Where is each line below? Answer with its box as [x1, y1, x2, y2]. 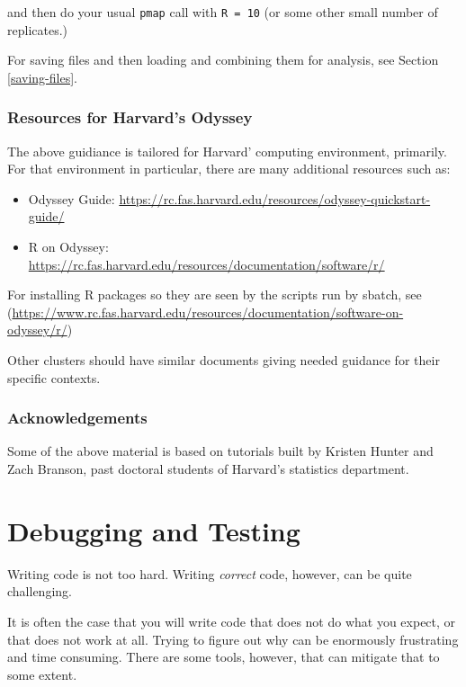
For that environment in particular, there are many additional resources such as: [7, 159, 451, 178]
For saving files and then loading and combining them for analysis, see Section [7, 50, 439, 69]
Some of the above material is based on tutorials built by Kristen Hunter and [7, 442, 434, 460]
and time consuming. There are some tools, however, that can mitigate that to [7, 647, 440, 666]
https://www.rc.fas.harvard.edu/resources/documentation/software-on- [12, 302, 404, 321]
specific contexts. [7, 368, 101, 387]
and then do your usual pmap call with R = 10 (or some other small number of [7, 3, 438, 21]
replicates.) [7, 20, 68, 39]
